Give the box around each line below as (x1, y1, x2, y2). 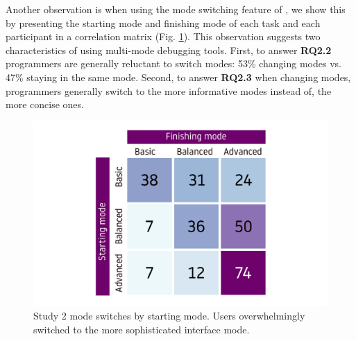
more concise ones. (6, 97, 84, 112)
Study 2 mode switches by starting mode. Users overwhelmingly (33, 308, 305, 323)
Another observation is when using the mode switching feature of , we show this (6, 2, 346, 16)
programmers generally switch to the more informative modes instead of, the (6, 83, 332, 98)
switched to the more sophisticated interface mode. (33, 322, 250, 336)
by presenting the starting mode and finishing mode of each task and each (6, 15, 321, 30)
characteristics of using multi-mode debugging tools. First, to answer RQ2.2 (6, 42, 332, 57)
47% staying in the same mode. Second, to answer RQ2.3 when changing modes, (6, 69, 351, 84)
